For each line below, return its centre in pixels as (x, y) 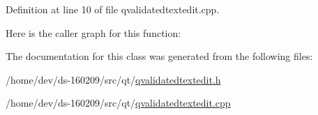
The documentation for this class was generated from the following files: (159, 56)
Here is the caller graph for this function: (93, 32)
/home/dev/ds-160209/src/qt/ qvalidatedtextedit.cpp (118, 103)
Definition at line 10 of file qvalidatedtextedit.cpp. (113, 9)
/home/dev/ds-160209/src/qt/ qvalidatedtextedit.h (113, 79)
